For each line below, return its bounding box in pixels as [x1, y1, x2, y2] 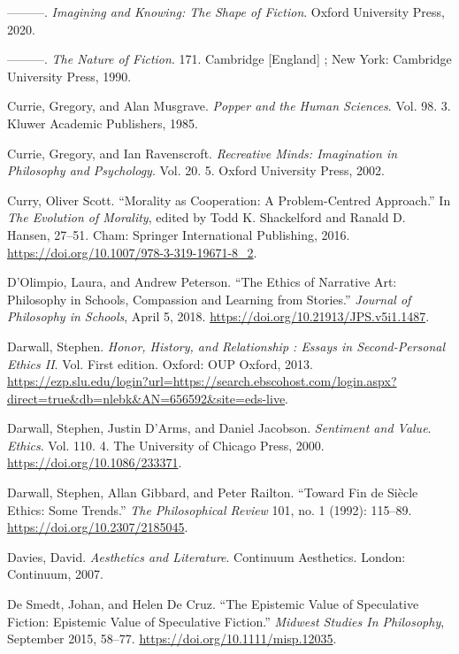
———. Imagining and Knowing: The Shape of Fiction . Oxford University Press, [7, 3, 445, 20]
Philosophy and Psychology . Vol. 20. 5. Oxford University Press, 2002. [7, 161, 385, 180]
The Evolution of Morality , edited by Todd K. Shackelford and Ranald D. [7, 208, 406, 227]
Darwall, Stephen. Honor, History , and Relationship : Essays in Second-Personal [7, 336, 446, 355]
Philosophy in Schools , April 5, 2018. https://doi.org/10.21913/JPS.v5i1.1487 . [7, 307, 430, 326]
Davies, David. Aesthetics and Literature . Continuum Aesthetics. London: [7, 547, 406, 566]
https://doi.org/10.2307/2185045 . [7, 518, 188, 536]
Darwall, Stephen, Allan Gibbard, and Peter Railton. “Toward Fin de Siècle [7, 483, 418, 502]
